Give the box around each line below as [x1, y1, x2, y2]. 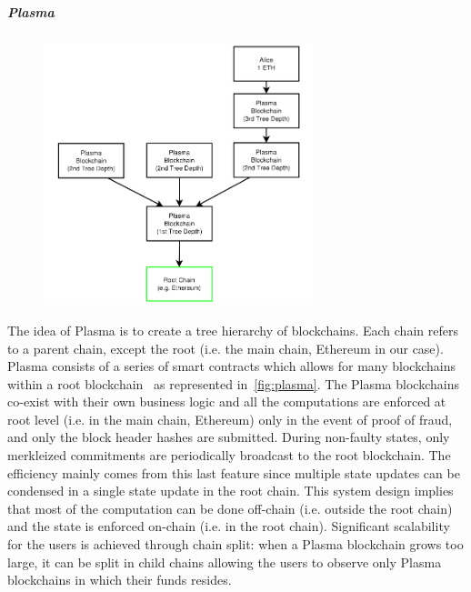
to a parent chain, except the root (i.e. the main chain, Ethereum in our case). [7, 338, 444, 357]
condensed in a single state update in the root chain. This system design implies [7, 481, 454, 500]
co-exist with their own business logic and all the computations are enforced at [7, 392, 446, 411]
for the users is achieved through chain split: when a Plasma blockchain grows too [7, 535, 464, 554]
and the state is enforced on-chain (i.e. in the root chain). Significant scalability [7, 517, 450, 536]
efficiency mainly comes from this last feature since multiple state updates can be [7, 463, 460, 482]
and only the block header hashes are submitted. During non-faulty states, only [7, 427, 450, 447]
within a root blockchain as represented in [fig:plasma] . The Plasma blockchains [7, 374, 459, 393]
